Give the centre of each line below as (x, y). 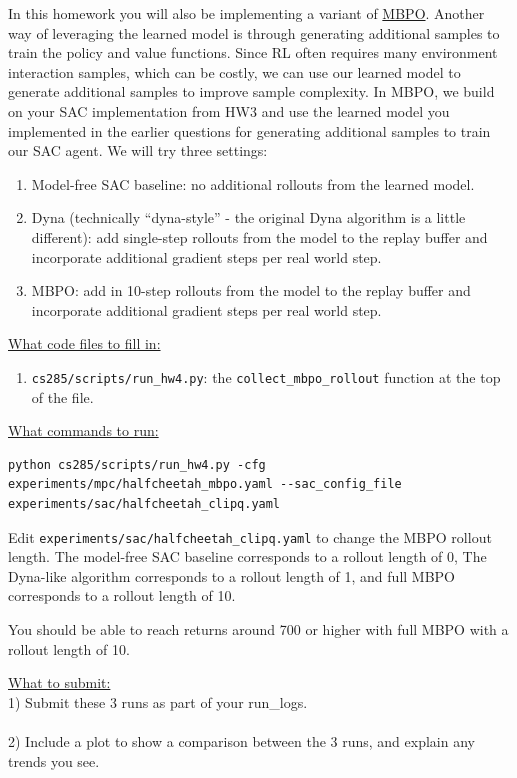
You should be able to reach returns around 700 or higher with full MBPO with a (258, 628)
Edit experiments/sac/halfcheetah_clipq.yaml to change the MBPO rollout (250, 536)
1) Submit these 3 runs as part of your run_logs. (158, 701)
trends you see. (54, 760)
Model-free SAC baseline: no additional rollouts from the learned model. (253, 183)
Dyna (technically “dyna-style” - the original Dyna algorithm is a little (248, 217)
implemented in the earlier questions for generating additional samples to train (249, 130)
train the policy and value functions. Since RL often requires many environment (253, 52)
